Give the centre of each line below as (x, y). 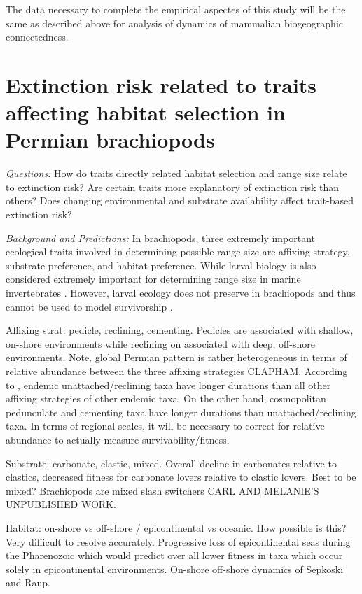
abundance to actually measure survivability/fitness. (118, 439)
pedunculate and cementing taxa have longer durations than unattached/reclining (181, 412)
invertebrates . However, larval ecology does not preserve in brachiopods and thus (181, 293)
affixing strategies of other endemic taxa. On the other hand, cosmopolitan (166, 398)
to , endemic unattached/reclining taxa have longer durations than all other (168, 384)
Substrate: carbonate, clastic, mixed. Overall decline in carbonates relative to (171, 463)
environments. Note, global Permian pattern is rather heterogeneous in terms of (176, 357)
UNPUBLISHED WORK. (61, 504)
